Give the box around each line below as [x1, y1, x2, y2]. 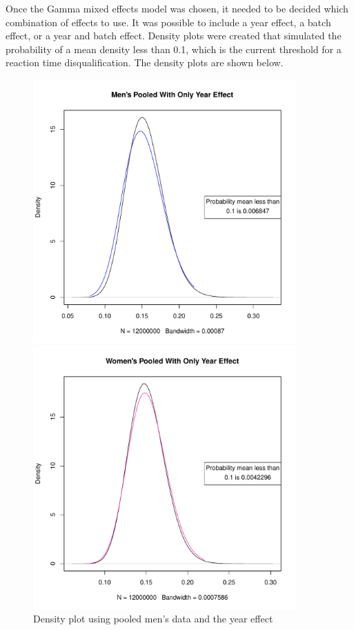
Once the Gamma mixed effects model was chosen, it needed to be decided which [6, 1, 348, 15]
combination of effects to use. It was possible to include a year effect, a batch [6, 14, 331, 29]
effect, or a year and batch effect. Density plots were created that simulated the [6, 28, 342, 43]
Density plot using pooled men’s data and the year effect [33, 611, 273, 626]
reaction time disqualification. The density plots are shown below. [6, 55, 284, 70]
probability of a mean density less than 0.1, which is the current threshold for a [6, 41, 342, 56]
